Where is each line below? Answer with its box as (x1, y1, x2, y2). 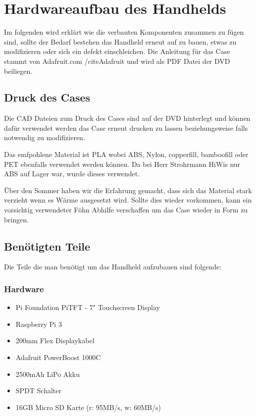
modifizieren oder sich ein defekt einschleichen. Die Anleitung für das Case (4, 46, 230, 56)
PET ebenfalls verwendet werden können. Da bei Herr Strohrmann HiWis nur (4, 158, 241, 169)
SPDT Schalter (15, 385, 62, 396)
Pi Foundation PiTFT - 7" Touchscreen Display (15, 302, 160, 312)
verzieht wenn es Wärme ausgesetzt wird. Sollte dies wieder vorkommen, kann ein (4, 195, 252, 205)
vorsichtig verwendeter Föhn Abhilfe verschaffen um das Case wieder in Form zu (4, 205, 248, 215)
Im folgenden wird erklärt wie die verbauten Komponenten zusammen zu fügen (4, 27, 244, 37)
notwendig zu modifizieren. (4, 132, 85, 143)
